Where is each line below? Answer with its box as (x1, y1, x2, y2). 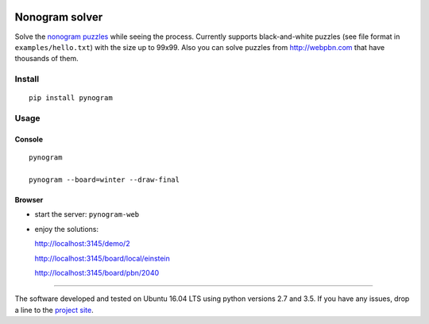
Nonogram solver (14, 10, 103, 24)
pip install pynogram (29, 94, 113, 102)
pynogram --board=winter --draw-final (29, 175, 180, 184)
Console (14, 134, 44, 144)
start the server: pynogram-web (34, 210, 140, 219)
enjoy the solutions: (34, 224, 99, 233)
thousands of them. (14, 54, 79, 64)
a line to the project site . (14, 305, 95, 314)
